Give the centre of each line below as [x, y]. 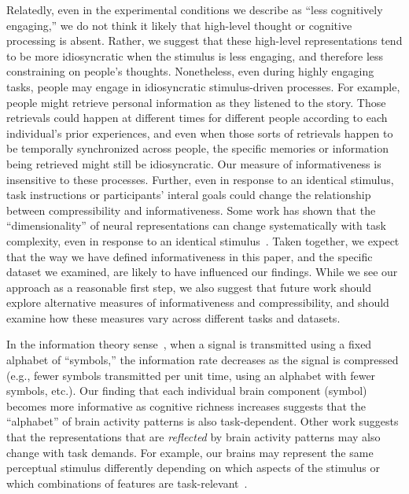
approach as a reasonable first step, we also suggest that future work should [189, 287]
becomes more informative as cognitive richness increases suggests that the [186, 406]
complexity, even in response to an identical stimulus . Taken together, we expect [203, 240]
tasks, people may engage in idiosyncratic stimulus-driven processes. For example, [203, 86]
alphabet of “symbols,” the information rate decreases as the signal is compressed [203, 360]
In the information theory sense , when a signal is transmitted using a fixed [189, 344]
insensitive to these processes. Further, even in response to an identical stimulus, [200, 179]
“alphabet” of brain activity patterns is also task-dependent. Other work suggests [203, 421]
